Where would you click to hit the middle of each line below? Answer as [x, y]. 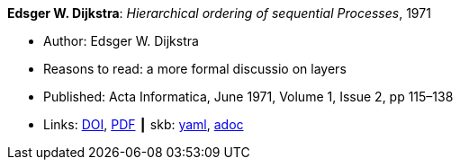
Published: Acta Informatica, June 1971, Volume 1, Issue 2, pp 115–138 [248, 97]
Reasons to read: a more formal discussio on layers [195, 69]
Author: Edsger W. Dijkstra [121, 41]
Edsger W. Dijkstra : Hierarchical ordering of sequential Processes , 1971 [219, 13]
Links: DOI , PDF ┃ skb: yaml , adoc [144, 124]
